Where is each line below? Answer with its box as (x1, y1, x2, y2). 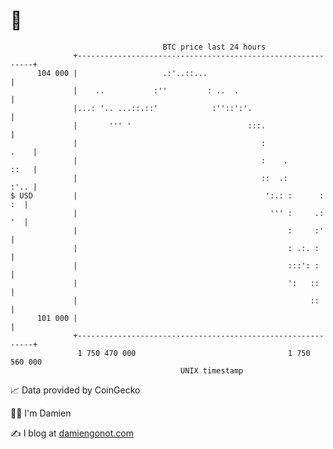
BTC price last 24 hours (162, 42, 267, 52)
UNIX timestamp (180, 365, 244, 376)
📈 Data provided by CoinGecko (10, 384, 141, 396)
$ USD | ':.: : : (10, 190, 325, 201)
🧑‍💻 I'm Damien (10, 407, 72, 419)
